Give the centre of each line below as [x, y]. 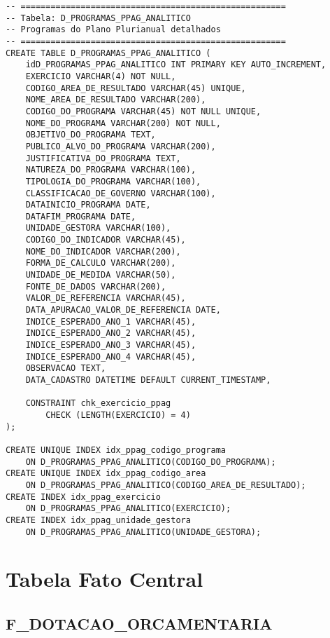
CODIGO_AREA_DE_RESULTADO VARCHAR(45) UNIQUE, [136, 88]
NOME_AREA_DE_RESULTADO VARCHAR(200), [116, 100]
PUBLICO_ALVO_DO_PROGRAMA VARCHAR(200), [121, 146]
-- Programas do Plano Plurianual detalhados [113, 30]
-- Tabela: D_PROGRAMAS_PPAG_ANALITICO [98, 18]
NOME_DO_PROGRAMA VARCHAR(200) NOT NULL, [123, 123]
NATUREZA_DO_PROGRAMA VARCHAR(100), [111, 170]
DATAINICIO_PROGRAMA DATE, [88, 205]
